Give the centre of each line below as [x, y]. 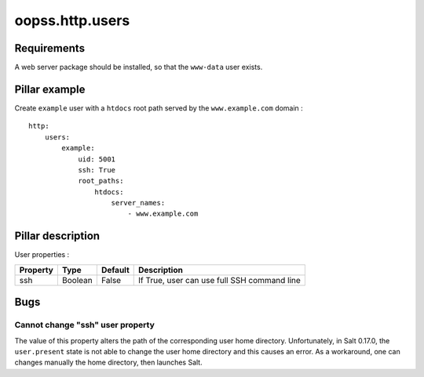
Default [115, 270]
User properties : [42, 255]
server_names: [138, 203]
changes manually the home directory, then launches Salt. [109, 362]
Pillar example [50, 89]
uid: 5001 [97, 159]
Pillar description [57, 236]
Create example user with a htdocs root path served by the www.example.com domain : [159, 108]
